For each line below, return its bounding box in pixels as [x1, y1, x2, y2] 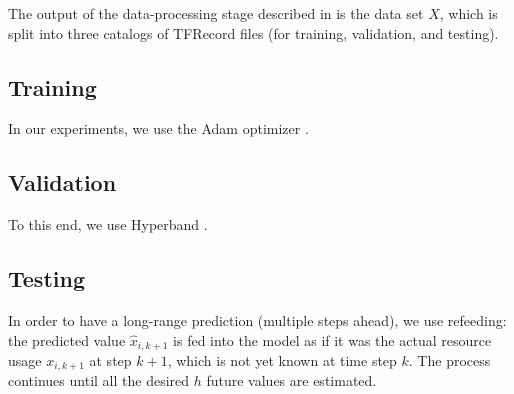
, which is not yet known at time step [167, 350, 397, 371]
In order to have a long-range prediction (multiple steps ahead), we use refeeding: [8, 309, 507, 330]
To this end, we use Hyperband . [8, 214, 208, 235]
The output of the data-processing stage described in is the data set [8, 3, 424, 23]
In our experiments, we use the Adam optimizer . [8, 118, 309, 139]
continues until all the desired [8, 370, 190, 391]
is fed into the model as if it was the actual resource [173, 329, 492, 350]
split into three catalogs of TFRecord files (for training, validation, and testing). [8, 22, 499, 43]
